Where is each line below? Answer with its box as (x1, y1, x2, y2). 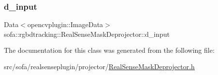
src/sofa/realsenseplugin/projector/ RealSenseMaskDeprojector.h (4, 61, 195, 71)
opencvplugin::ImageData (27, 19, 103, 30)
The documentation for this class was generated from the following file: (4, 45, 215, 55)
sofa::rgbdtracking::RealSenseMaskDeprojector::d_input (4, 29, 170, 39)
